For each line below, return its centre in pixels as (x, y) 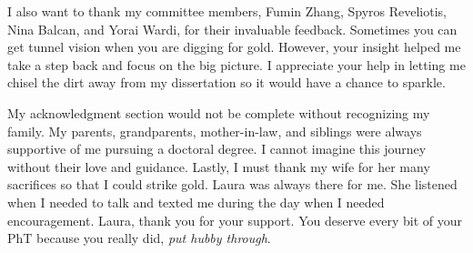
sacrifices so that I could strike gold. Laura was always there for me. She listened (232, 184)
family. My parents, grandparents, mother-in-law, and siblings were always (215, 131)
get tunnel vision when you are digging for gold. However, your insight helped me (234, 47)
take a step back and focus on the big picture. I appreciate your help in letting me (236, 64)
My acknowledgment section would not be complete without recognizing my (219, 112)
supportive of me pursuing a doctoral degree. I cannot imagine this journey (217, 149)
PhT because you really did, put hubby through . (139, 238)
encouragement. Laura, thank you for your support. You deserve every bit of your (235, 220)
